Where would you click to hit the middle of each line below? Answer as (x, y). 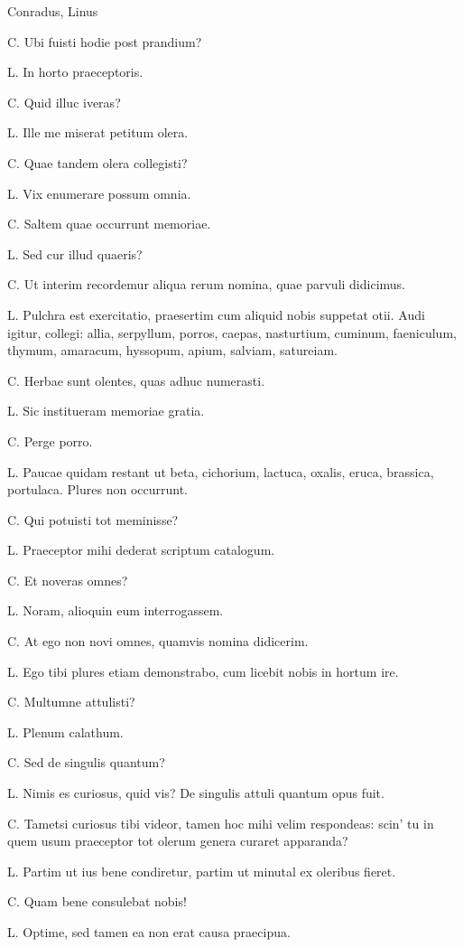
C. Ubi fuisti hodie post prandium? (105, 41)
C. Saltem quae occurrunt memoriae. (109, 224)
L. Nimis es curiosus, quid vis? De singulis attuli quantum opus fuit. (196, 793)
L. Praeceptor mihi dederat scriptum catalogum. (141, 550)
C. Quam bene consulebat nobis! (97, 901)
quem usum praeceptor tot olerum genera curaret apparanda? (178, 841)
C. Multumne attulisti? (71, 702)
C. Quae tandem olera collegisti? (97, 162)
